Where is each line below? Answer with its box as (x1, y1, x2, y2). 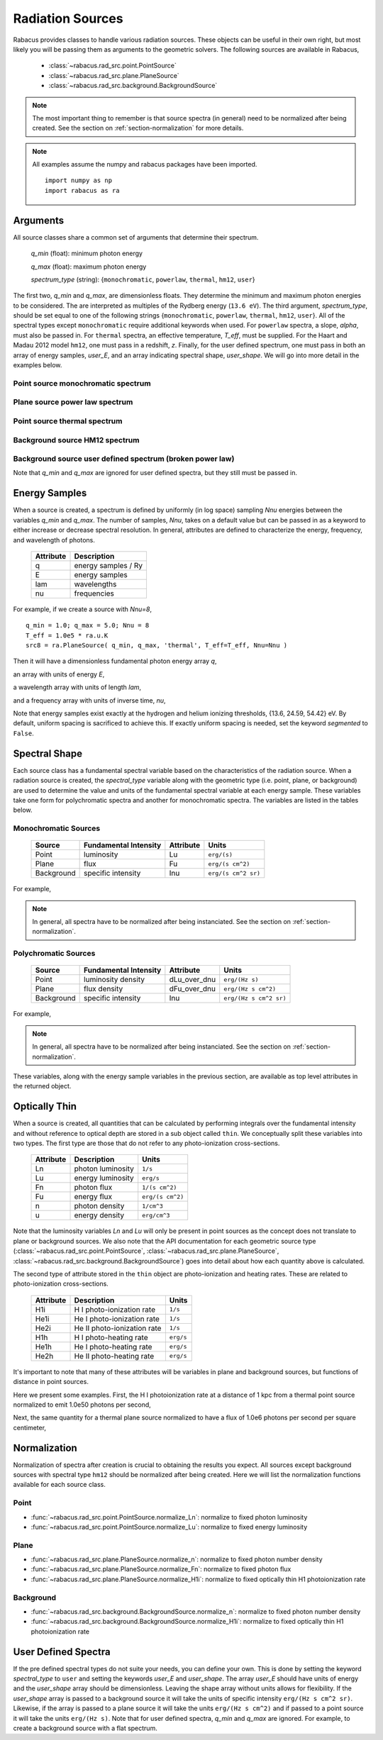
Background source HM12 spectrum (13, 435, 140, 445)
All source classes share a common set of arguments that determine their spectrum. (13, 233, 259, 241)
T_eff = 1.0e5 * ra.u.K (26, 631, 109, 640)
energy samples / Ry (74, 560, 143, 570)
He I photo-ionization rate (74, 1314, 160, 1324)
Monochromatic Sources (13, 823, 101, 833)
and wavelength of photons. (13, 535, 96, 544)
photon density (74, 1201, 125, 1211)
